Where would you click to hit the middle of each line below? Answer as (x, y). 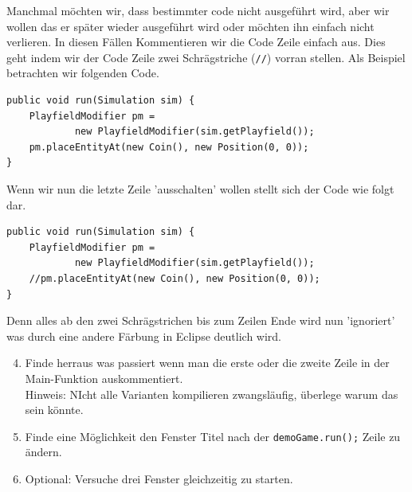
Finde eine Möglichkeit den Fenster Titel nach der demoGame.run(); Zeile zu (213, 436)
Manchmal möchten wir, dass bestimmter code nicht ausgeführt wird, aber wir (198, 10)
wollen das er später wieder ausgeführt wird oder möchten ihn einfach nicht (190, 26)
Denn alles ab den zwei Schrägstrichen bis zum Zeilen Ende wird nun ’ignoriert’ (201, 320)
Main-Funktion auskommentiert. (104, 378)
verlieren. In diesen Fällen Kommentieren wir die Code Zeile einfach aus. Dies (196, 42)
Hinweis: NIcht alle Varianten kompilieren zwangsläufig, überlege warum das (212, 394)
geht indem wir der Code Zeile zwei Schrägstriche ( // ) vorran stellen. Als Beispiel (206, 57)
